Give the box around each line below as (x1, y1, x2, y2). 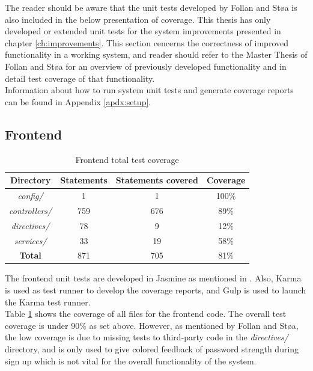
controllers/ (9, 204, 52, 216)
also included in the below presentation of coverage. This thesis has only (5, 13, 271, 25)
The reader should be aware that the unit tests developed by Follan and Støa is (5, 1, 297, 13)
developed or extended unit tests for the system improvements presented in (5, 25, 281, 37)
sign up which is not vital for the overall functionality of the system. (5, 354, 257, 367)
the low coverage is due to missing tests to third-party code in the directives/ (5, 331, 288, 343)
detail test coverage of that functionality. (5, 72, 155, 84)
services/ (14, 234, 47, 247)
